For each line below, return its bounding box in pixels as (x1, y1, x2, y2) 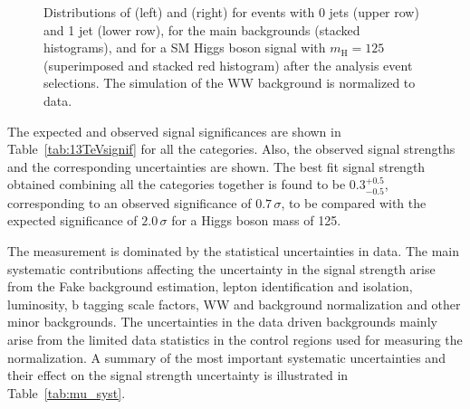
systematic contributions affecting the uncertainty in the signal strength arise (7, 259, 436, 278)
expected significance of (7, 211, 138, 230)
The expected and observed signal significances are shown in (7, 121, 341, 140)
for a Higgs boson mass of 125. (171, 211, 341, 230)
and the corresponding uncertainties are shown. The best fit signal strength (7, 157, 426, 176)
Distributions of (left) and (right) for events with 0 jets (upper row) (43, 3, 419, 21)
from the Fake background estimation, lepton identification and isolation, (7, 277, 413, 296)
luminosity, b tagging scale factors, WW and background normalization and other (7, 294, 461, 313)
